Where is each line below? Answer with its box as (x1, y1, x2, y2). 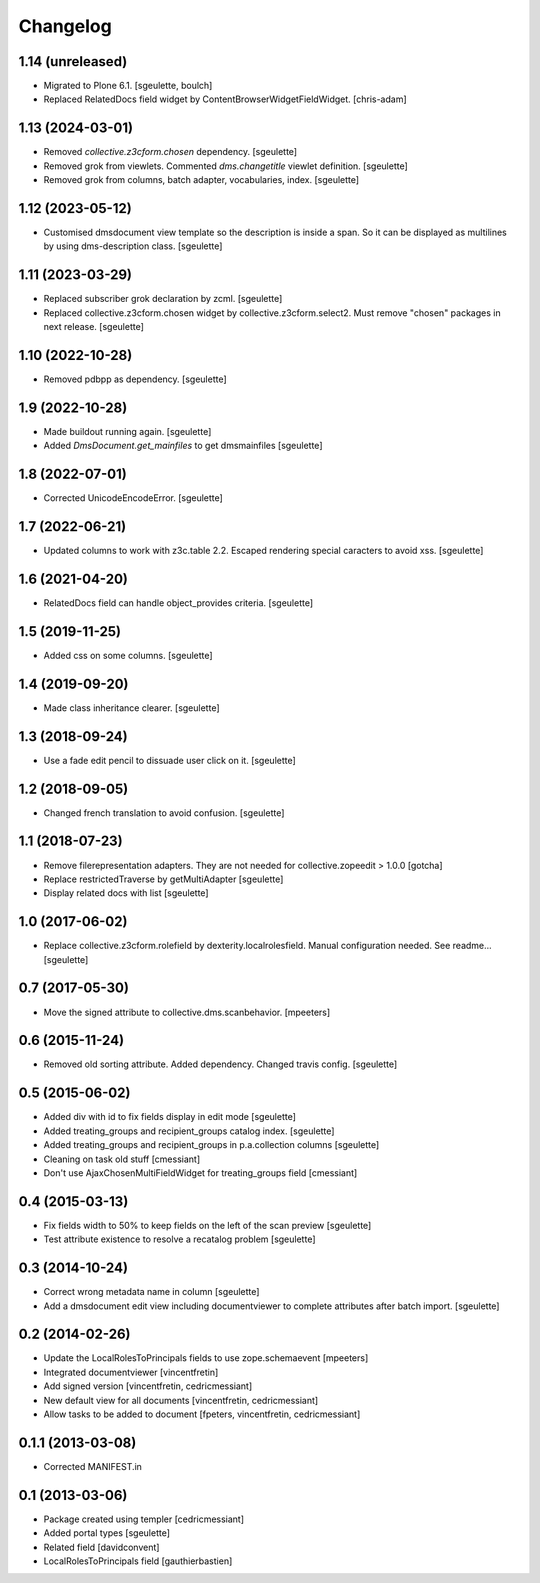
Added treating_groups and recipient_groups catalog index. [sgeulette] (43, 1125, 335, 1137)
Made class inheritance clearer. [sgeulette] (43, 701, 220, 714)
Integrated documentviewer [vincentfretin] (43, 1366, 219, 1378)
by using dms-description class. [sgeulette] (43, 240, 223, 252)
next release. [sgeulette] (43, 321, 145, 333)
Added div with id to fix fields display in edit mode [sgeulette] (43, 1111, 297, 1123)
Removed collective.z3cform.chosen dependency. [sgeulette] (43, 146, 298, 158)
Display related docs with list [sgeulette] (43, 887, 209, 899)
